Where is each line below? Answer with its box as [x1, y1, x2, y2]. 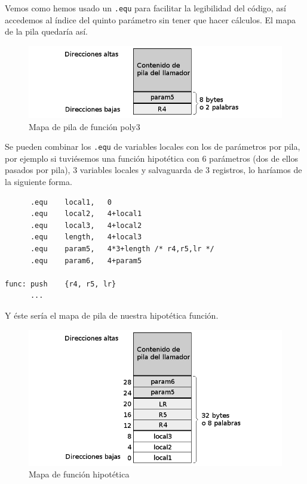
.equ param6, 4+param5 [30, 256, 142, 265]
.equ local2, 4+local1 [30, 209, 142, 218]
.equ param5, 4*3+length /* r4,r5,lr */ [30, 244, 214, 253]
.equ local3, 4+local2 [30, 221, 142, 230]
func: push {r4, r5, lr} [5, 279, 116, 288]
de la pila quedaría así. [5, 25, 88, 38]
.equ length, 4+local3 [30, 233, 142, 242]
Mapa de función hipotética [29, 468, 130, 480]
